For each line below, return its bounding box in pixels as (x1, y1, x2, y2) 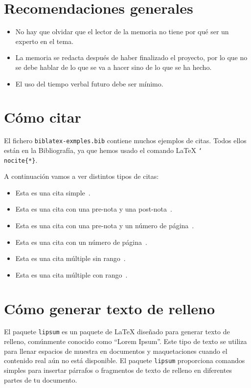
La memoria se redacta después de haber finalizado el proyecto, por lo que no (15, 52, 248, 63)
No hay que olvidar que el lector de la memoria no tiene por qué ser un (15, 26, 229, 37)
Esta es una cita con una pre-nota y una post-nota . (15, 204, 172, 214)
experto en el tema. (15, 36, 74, 46)
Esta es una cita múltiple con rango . (15, 269, 128, 280)
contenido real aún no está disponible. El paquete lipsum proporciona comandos (4, 355, 245, 366)
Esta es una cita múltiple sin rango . (15, 253, 126, 263)
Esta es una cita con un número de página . (15, 237, 147, 247)
